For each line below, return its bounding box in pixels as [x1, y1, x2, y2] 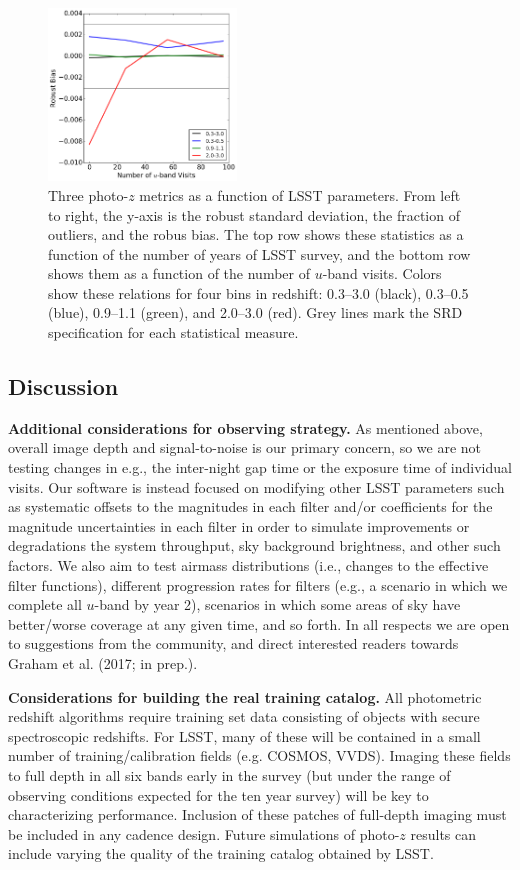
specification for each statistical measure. [48, 322, 299, 343]
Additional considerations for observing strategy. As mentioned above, [8, 417, 483, 438]
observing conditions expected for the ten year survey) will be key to [8, 784, 429, 805]
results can [410, 823, 477, 844]
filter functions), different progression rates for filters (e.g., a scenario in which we [8, 574, 508, 595]
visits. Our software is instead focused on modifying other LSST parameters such [8, 476, 505, 497]
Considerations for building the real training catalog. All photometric [8, 686, 482, 707]
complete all [8, 594, 82, 615]
